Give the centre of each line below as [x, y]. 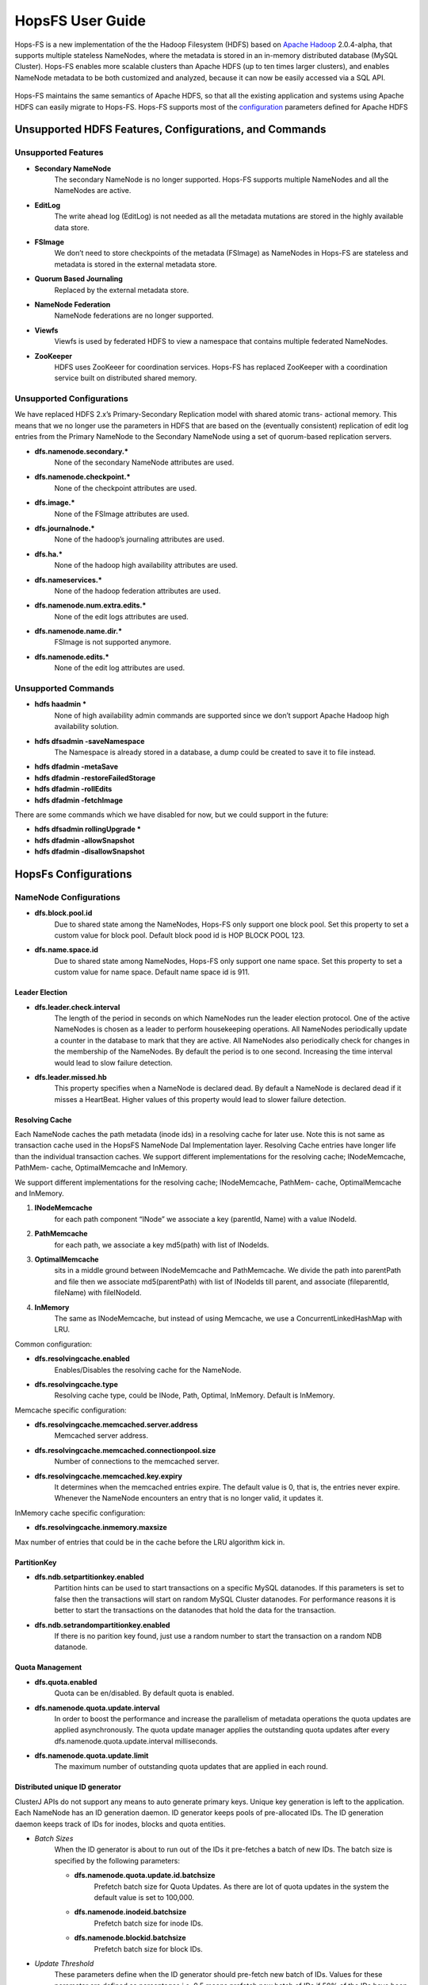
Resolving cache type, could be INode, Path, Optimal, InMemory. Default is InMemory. [195, 1395]
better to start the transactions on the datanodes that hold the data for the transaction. [195, 1610]
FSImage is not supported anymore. [113, 642]
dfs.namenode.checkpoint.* [82, 477]
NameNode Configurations [67, 897]
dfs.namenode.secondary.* [81, 451]
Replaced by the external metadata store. [122, 290]
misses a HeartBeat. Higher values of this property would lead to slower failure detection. [200, 1099]
